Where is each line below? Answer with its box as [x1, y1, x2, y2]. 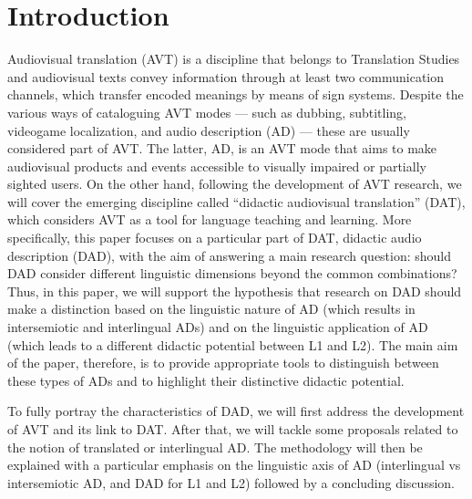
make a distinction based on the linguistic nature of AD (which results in [7, 299, 416, 318]
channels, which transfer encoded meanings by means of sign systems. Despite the [7, 85, 464, 104]
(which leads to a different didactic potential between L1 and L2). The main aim [7, 335, 458, 354]
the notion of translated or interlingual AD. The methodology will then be [7, 437, 423, 456]
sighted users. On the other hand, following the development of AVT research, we [7, 174, 462, 193]
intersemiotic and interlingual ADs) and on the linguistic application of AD [7, 317, 428, 337]
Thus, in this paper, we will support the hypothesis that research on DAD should [7, 281, 462, 300]
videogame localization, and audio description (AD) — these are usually [7, 120, 410, 140]
